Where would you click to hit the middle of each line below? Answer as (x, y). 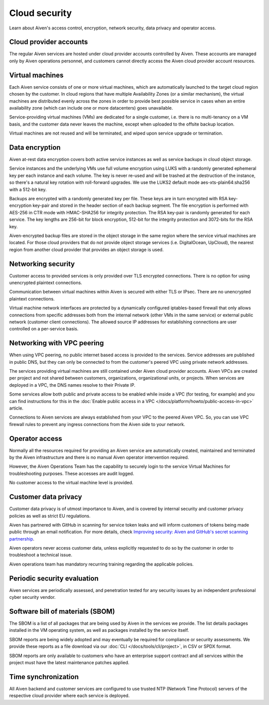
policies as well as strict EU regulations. (50, 516)
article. (16, 408)
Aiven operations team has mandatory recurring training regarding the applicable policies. (101, 564)
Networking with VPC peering (57, 343)
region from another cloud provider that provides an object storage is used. (86, 250)
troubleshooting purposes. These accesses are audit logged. (72, 473)
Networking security (42, 264)
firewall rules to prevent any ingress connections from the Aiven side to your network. (97, 424)
